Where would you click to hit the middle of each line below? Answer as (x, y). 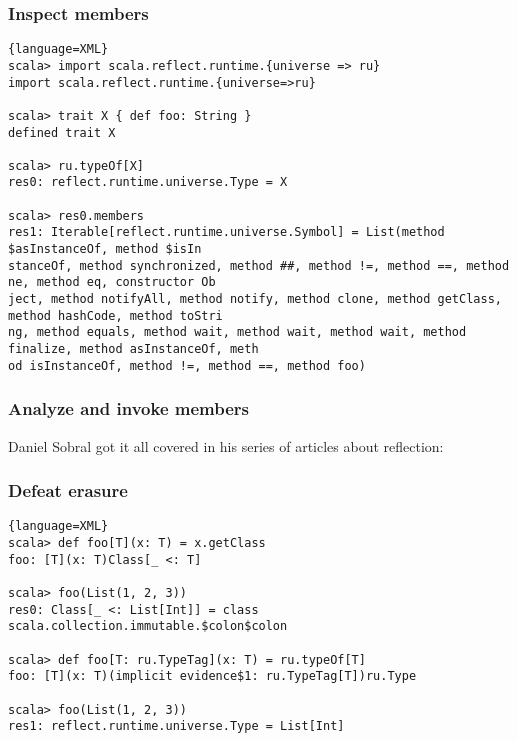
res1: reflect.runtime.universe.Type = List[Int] (176, 726)
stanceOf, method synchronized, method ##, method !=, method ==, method (259, 265)
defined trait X (62, 132)
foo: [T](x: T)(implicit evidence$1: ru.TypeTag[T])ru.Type (212, 676)
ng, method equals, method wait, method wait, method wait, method (237, 332)
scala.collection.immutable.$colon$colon (148, 626)
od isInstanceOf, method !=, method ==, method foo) (187, 365)
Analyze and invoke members (129, 408)
